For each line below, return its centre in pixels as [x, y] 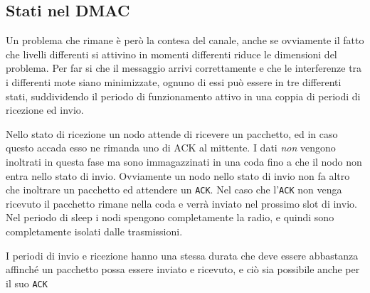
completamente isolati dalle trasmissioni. [94, 231]
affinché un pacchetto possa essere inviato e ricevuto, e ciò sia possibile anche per [183, 269]
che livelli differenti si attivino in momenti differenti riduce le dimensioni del [171, 54]
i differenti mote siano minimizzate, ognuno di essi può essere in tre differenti [174, 81]
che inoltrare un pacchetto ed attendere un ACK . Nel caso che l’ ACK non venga [174, 190]
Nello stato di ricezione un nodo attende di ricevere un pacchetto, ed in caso [172, 133]
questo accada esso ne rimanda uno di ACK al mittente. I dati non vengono [171, 148]
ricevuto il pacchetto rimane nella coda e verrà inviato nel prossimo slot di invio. [181, 203]
